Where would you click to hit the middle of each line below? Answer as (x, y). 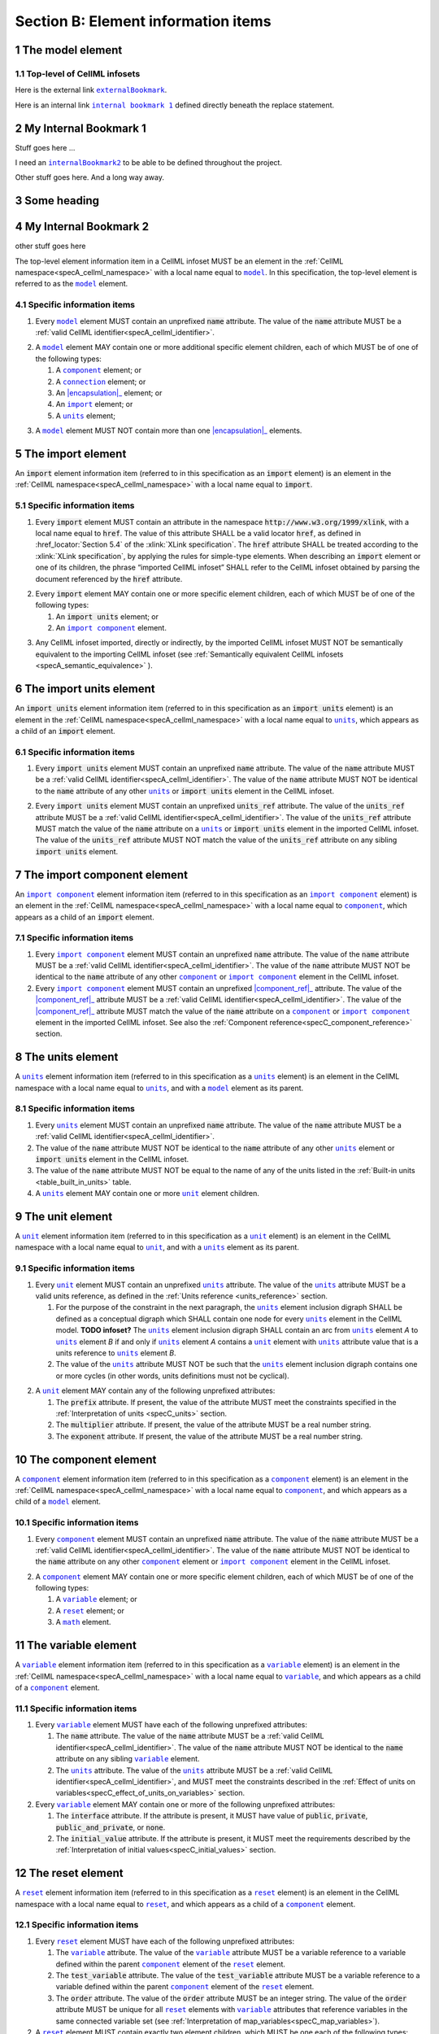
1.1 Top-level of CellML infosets (78, 73)
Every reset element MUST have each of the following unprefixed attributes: (165, 1941)
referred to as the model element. (72, 284)
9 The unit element (64, 1216)
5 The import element (71, 454)
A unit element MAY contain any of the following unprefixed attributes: (155, 1390)
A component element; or (99, 370)
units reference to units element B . (116, 1353)
